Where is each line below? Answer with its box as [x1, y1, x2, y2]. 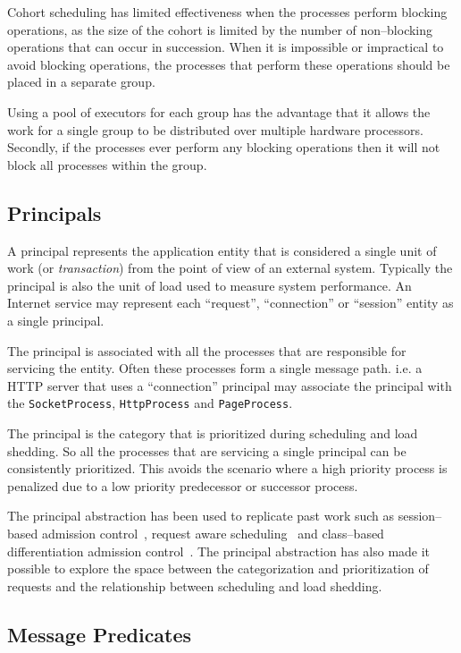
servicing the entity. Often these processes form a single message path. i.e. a [7, 359, 423, 377]
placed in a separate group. [7, 72, 155, 91]
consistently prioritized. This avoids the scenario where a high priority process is [7, 459, 448, 478]
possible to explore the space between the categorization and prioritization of [7, 559, 429, 578]
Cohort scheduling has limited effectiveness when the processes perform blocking [7, 3, 448, 21]
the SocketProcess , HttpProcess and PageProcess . [7, 394, 293, 412]
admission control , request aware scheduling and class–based [41, 523, 384, 542]
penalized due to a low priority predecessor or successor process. [7, 476, 358, 495]
